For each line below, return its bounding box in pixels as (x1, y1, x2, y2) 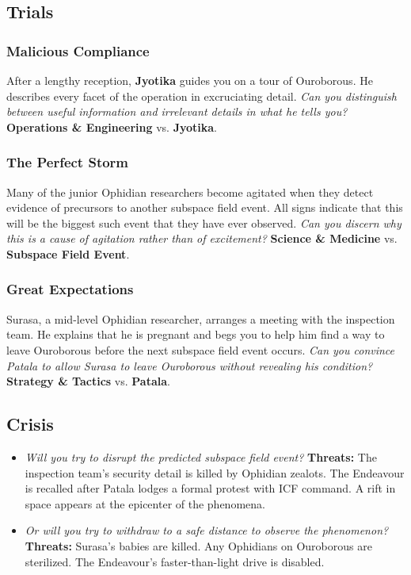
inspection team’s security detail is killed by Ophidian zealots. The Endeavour (25, 464, 405, 481)
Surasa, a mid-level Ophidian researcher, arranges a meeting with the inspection (6, 310, 395, 327)
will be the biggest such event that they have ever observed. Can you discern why (6, 214, 401, 231)
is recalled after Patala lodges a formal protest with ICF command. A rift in (25, 480, 396, 496)
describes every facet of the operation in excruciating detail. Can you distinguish (6, 87, 397, 104)
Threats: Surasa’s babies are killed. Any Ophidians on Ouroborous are (25, 537, 372, 554)
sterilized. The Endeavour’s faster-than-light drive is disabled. (25, 553, 325, 569)
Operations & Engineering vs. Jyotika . (6, 118, 217, 135)
